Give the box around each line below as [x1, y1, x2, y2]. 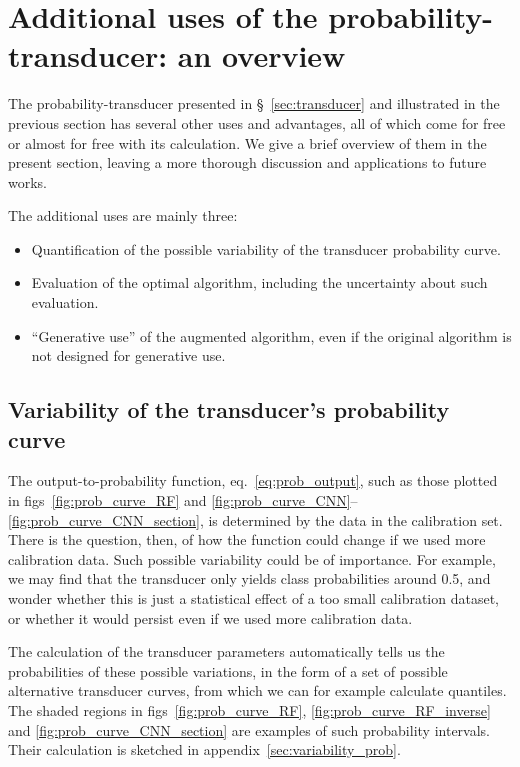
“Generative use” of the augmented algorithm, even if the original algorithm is [31, 325, 512, 346]
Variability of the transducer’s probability [8, 394, 450, 425]
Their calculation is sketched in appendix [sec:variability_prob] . [8, 739, 401, 760]
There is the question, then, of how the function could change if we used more [8, 529, 486, 550]
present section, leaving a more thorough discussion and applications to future [8, 152, 487, 173]
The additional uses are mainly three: [8, 205, 238, 226]
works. [8, 171, 48, 192]
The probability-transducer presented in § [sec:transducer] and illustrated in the [8, 93, 500, 114]
